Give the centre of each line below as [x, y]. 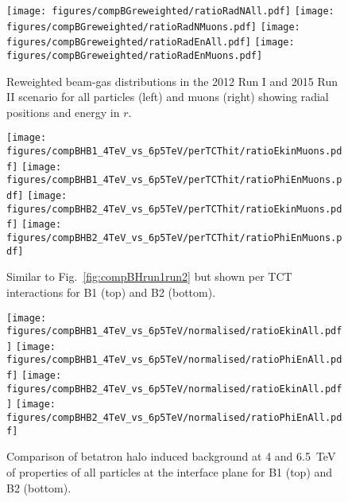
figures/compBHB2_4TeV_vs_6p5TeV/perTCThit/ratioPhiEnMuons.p [174, 238]
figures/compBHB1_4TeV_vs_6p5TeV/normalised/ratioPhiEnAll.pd [174, 360]
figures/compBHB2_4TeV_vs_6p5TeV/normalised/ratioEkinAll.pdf [174, 389]
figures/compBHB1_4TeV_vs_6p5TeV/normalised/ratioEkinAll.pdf [174, 331]
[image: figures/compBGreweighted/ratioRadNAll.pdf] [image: [170, 11]
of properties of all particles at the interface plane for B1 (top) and [170, 472]
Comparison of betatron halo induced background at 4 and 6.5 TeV [171, 456]
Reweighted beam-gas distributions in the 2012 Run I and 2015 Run [172, 81]
